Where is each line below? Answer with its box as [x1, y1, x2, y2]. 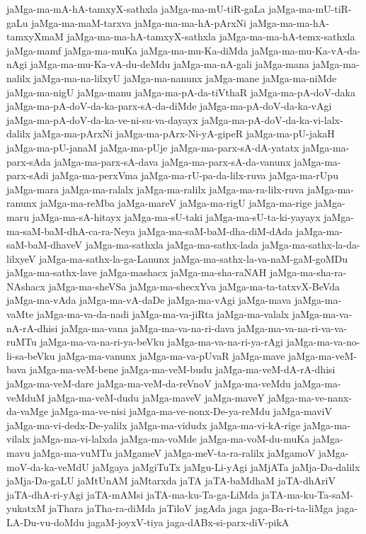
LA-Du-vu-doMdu [6, 514, 85, 529]
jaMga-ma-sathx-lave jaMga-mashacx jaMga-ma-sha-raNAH [6, 265, 267, 280]
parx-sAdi [6, 168, 49, 183]
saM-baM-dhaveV [6, 237, 83, 252]
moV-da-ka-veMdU [6, 459, 89, 474]
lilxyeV [6, 251, 36, 266]
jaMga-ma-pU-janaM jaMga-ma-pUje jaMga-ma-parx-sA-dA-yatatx [6, 140, 299, 154]
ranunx [6, 195, 37, 210]
